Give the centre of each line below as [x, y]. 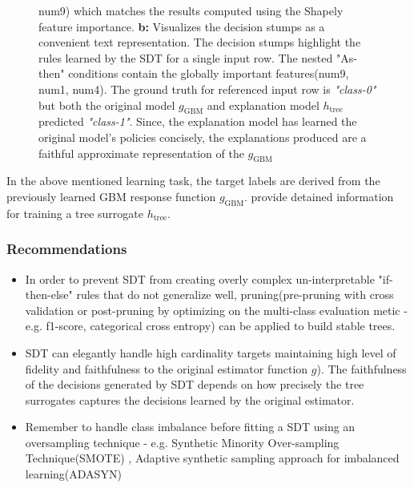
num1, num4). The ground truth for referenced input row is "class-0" [207, 89]
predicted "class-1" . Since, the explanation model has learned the [198, 121]
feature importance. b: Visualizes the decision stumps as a [182, 26]
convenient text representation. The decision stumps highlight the [200, 42]
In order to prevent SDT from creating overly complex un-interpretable [200, 278]
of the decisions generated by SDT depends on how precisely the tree [195, 384]
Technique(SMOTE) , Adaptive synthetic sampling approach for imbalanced [212, 458]
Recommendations [67, 249]
